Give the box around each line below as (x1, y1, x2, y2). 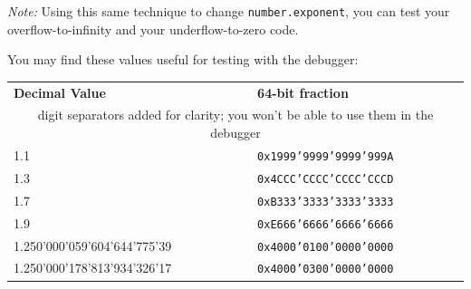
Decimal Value (14, 82, 106, 101)
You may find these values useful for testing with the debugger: (7, 50, 359, 69)
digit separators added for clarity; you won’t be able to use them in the (37, 105, 434, 124)
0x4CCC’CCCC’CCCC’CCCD (257, 172, 394, 186)
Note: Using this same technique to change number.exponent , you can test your (7, 2, 450, 20)
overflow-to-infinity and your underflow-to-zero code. (7, 19, 299, 38)
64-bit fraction (257, 82, 349, 101)
